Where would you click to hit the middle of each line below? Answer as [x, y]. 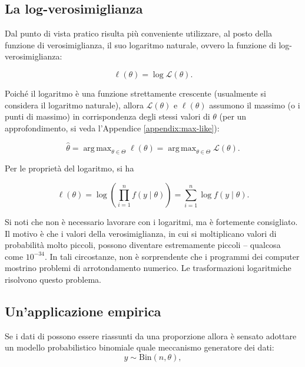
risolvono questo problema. [53, 279]
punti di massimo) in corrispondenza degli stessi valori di [107, 116]
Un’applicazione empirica [83, 311]
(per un [233, 116]
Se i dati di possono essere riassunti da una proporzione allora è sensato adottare [151, 335]
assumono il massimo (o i [255, 105]
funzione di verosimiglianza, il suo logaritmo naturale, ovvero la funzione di [140, 44]
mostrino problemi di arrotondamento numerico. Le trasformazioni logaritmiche [148, 268]
